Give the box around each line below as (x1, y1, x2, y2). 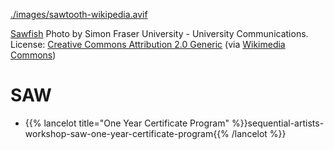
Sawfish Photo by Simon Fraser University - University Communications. (10, 28, 309, 39)
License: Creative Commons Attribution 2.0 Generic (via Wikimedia (10, 39, 286, 50)
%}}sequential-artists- (231, 117, 325, 129)
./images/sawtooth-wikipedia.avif (10, 9, 148, 20)
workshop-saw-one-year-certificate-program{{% (24, 127, 230, 139)
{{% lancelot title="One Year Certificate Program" (24, 117, 230, 129)
